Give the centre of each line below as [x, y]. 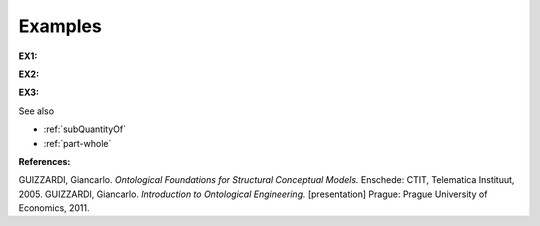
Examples [60, 26]
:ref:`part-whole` [77, 143]
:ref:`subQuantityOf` [85, 129]
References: [44, 161]
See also [36, 111]
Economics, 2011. [54, 208]
